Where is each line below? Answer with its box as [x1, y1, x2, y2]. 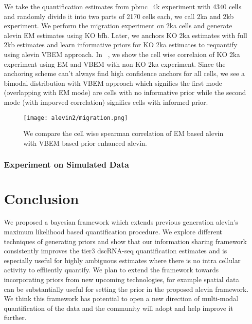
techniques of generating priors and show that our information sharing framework [4, 236, 247, 246]
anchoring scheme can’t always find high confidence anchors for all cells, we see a [4, 68, 245, 78]
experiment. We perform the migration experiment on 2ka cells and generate [4, 20, 232, 31]
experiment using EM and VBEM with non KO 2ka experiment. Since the [4, 58, 226, 69]
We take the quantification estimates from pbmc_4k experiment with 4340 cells [4, 1, 241, 11]
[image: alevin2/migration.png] [23, 114, 128, 121]
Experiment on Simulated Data [4, 158, 129, 171]
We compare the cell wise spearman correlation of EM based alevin [23, 128, 224, 138]
